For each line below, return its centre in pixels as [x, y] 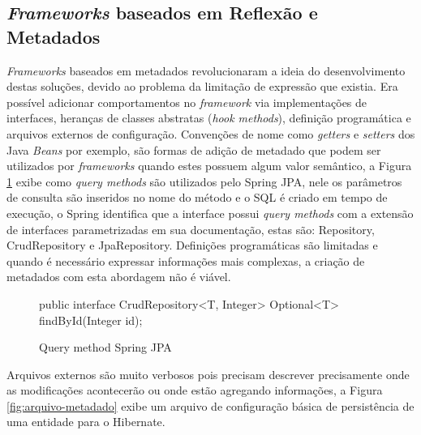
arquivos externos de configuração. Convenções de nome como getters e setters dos [211, 133]
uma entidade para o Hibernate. [86, 422]
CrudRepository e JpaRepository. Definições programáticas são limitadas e [192, 245]
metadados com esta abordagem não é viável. [119, 277]
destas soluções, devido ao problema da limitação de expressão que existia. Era [202, 86]
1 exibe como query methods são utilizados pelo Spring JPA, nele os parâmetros [204, 181]
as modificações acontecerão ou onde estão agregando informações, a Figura [195, 390]
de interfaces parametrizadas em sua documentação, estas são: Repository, [191, 229]
